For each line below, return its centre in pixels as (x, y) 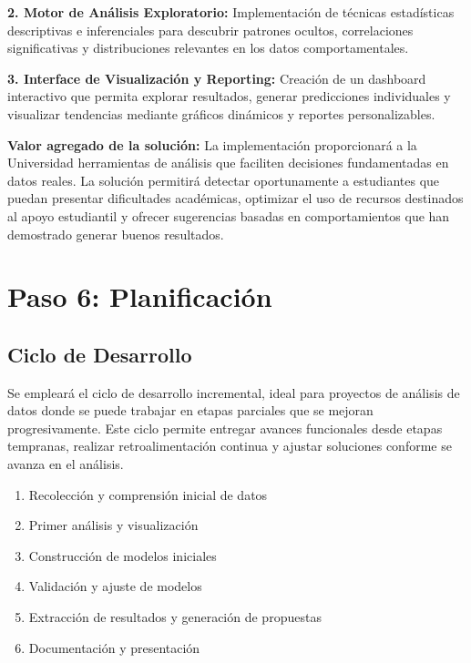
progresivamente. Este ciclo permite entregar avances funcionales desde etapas (225, 428)
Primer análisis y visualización (113, 525)
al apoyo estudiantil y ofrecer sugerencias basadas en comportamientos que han (229, 215)
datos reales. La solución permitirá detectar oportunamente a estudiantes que (224, 180)
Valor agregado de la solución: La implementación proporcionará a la (212, 144)
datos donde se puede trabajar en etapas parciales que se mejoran (190, 410)
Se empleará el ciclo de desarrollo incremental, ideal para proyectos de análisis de (234, 392)
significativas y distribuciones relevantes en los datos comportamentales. (208, 48)
